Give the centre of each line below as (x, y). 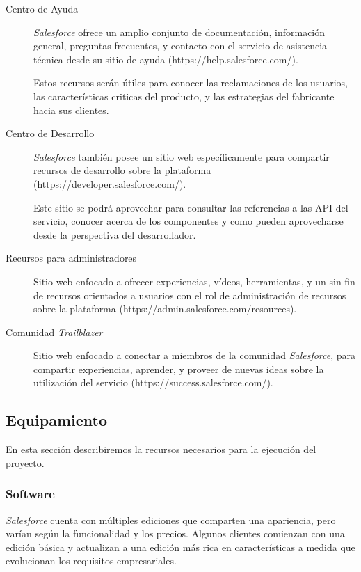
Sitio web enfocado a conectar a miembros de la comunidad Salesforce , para (195, 355)
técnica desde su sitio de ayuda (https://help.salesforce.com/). (166, 59)
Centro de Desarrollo (50, 133)
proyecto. (25, 462)
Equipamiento (56, 420)
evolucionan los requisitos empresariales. (91, 561)
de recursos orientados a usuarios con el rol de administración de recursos (190, 295)
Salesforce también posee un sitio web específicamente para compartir (182, 156)
